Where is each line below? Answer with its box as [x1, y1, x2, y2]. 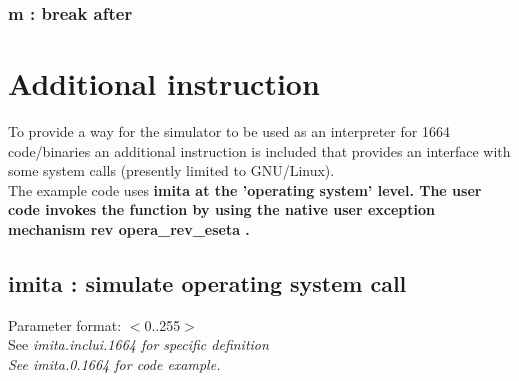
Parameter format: [8, 314, 122, 335]
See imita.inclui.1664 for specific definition [8, 334, 269, 355]
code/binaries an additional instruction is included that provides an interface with [8, 140, 511, 161]
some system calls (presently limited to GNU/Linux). [8, 160, 335, 181]
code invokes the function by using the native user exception [8, 199, 435, 220]
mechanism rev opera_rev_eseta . [8, 218, 250, 239]
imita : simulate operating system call [8, 267, 407, 298]
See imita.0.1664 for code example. [8, 353, 221, 374]
